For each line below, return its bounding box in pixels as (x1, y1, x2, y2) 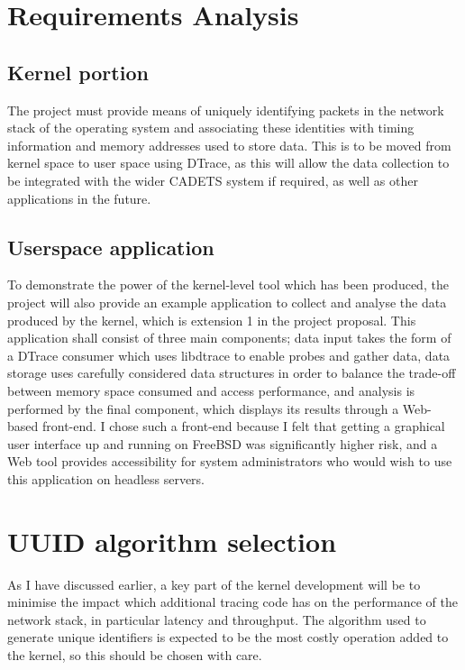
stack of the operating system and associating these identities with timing (7, 118, 415, 137)
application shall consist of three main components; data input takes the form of (7, 328, 451, 347)
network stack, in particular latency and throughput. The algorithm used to (7, 610, 426, 629)
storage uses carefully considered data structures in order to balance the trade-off (7, 363, 456, 382)
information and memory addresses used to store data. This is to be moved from (7, 135, 451, 154)
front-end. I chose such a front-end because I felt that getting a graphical (41, 417, 445, 436)
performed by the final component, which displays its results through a (7, 399, 399, 418)
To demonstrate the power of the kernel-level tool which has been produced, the (7, 275, 449, 294)
